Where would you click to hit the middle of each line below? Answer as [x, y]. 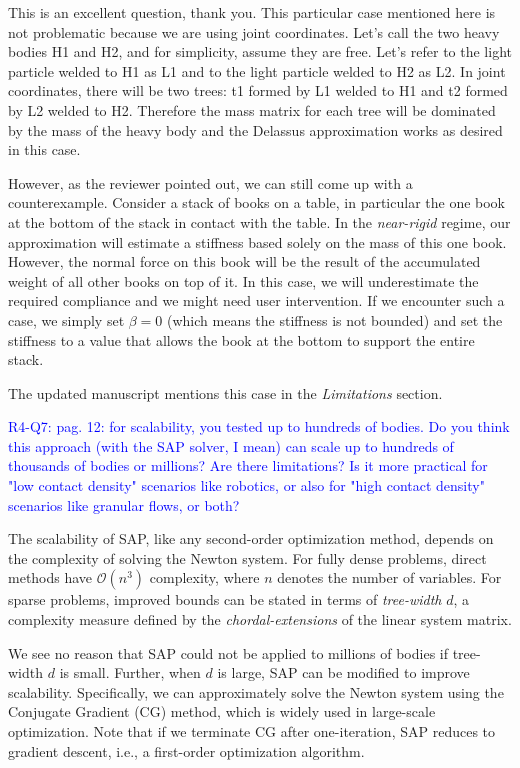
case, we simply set [66, 319]
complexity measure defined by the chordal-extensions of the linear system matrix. [260, 619]
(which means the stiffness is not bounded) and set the [335, 319]
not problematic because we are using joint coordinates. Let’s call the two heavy [254, 31]
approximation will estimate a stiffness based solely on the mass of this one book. [257, 241]
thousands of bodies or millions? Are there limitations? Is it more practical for [248, 465]
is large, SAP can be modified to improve [343, 672]
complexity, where [204, 577]
